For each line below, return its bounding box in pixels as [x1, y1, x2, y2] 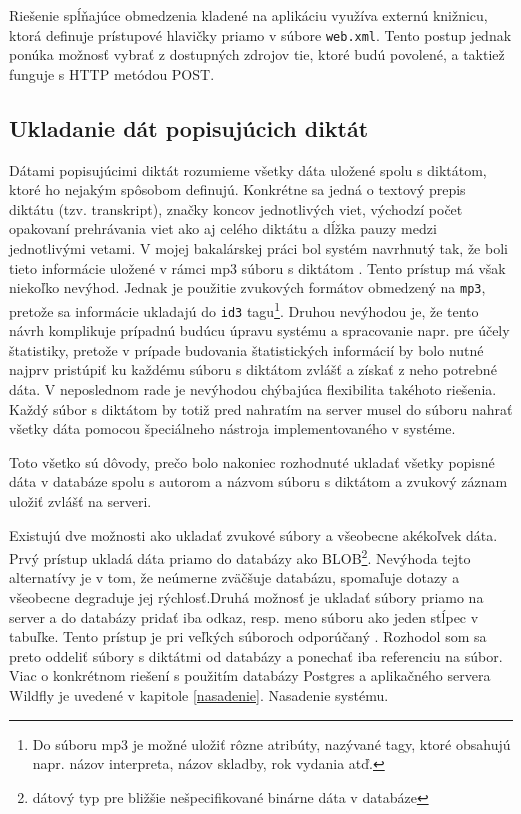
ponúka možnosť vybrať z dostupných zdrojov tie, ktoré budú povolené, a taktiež [9, 44, 505, 65]
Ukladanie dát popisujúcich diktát [9, 112, 369, 143]
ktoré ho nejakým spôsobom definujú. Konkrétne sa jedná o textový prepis [9, 179, 466, 200]
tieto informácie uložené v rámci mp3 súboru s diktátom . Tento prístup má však [9, 257, 506, 278]
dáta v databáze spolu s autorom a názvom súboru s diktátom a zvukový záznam [9, 471, 508, 492]
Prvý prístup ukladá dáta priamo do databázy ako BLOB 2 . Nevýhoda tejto [9, 545, 471, 568]
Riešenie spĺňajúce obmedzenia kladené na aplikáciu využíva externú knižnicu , [9, 5, 488, 25]
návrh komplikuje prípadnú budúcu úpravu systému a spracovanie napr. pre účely [9, 320, 510, 341]
